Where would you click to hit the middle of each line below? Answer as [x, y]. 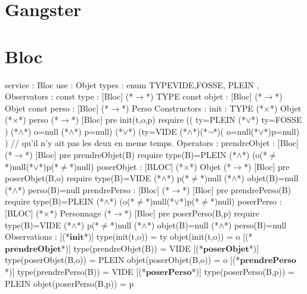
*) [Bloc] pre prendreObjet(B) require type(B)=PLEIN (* [131, 155]
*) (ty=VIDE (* [157, 131]
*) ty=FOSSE [277, 120]
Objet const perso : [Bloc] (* [57, 108]
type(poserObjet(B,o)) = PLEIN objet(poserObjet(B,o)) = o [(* [123, 260]
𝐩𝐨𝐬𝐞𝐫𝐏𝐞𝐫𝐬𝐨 [169, 273]
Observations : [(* [37, 236]
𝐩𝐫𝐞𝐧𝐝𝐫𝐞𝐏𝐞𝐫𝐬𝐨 [268, 261]
